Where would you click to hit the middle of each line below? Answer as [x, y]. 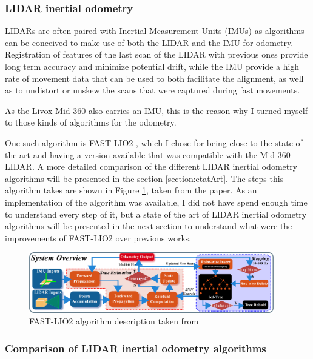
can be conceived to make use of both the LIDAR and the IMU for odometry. [149, 42]
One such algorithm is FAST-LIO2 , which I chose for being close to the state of [154, 142]
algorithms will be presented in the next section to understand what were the [149, 226]
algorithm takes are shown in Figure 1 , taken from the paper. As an [131, 190]
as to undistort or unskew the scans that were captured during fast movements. [153, 90]
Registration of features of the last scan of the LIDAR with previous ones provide [156, 54]
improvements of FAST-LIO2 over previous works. [98, 237]
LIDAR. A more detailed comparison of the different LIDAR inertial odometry [151, 166]
